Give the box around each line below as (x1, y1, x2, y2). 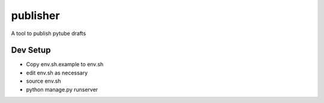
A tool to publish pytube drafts (11, 30, 86, 37)
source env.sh (26, 77, 61, 85)
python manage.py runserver (26, 86, 98, 93)
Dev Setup (11, 45, 51, 55)
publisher (11, 9, 60, 22)
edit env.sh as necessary (26, 69, 88, 76)
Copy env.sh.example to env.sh (26, 61, 104, 68)
